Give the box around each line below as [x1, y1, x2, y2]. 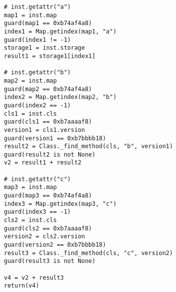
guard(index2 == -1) [4, 101, 71, 109]
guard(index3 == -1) [4, 208, 71, 216]
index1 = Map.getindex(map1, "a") [4, 28, 117, 35]
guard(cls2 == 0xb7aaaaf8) [4, 225, 92, 232]
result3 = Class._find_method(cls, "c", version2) [4, 249, 173, 257]
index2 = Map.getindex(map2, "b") [4, 94, 117, 101]
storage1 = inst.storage [4, 44, 85, 52]
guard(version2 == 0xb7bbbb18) [4, 241, 106, 249]
